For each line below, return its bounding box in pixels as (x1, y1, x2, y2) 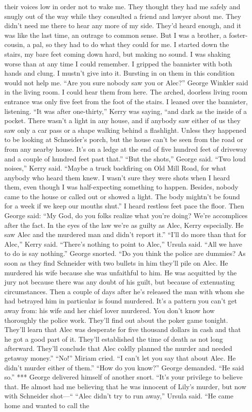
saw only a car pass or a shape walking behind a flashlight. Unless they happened (4, 125, 247, 135)
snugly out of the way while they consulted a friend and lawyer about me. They (4, 11, 241, 21)
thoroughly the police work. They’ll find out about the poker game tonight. (4, 315, 228, 325)
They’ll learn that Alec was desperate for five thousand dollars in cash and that (4, 324, 241, 334)
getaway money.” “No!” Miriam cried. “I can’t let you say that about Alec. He (4, 352, 236, 363)
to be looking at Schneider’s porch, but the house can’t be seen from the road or (4, 134, 243, 144)
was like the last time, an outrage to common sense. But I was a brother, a (4, 30, 227, 40)
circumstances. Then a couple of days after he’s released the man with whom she (4, 286, 245, 296)
